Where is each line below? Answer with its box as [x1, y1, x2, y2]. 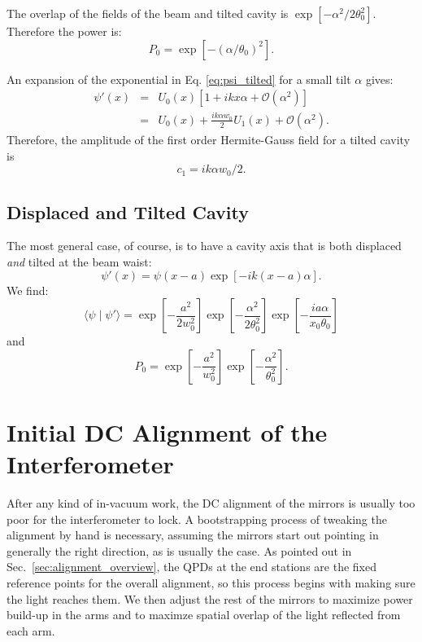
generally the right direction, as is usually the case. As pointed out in [7, 542, 352, 559]
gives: [365, 70, 394, 87]
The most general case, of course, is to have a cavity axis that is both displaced [7, 237, 402, 254]
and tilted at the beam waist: [7, 253, 152, 270]
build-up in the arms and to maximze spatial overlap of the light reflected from [7, 606, 401, 623]
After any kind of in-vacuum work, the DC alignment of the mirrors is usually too [7, 495, 415, 512]
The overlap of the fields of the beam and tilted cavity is [7, 5, 289, 21]
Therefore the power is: [7, 23, 122, 39]
